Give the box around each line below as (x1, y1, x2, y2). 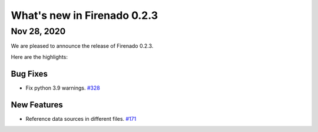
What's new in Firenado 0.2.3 (11, 9, 158, 22)
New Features (11, 100, 63, 110)
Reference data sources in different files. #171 (25, 115, 137, 122)
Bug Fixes (11, 68, 48, 79)
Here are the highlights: (11, 53, 68, 60)
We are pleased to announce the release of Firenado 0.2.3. (11, 42, 154, 49)
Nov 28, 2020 (11, 26, 66, 37)
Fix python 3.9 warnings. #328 (25, 84, 100, 91)
